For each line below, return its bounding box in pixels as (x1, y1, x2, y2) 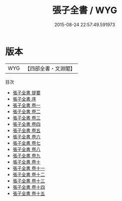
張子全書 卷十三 (12, 177, 45, 184)
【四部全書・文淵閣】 (25, 65, 76, 72)
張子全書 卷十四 (12, 184, 45, 190)
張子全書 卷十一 (12, 165, 45, 171)
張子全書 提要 (12, 89, 41, 96)
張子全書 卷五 (12, 127, 41, 133)
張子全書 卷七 (12, 140, 41, 146)
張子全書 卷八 (12, 146, 41, 152)
